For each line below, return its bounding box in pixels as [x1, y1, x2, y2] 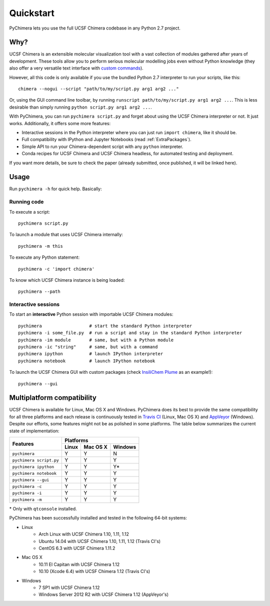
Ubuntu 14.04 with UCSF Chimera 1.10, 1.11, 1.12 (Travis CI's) [38, 538, 161, 544]
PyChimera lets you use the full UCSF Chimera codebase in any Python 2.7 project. [9, 25, 181, 31]
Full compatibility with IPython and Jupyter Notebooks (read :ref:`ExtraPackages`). [21, 137, 192, 143]
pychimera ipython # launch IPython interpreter [18, 351, 163, 357]
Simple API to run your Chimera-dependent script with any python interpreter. [21, 143, 183, 150]
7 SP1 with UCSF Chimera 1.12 [38, 584, 100, 590]
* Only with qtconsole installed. [9, 506, 77, 512]
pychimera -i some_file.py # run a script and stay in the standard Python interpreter [18, 330, 242, 336]
